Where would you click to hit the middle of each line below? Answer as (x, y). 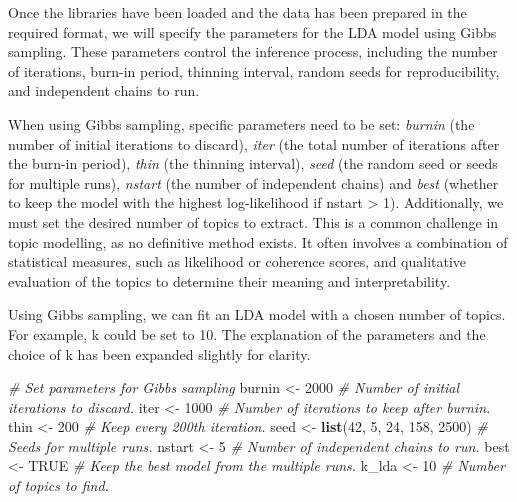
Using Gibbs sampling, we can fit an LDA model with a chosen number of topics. (257, 314)
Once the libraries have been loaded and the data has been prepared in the (237, 12)
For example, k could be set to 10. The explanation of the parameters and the (247, 333)
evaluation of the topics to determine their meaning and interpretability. (229, 280)
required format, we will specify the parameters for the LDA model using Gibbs (252, 31)
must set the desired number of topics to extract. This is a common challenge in (253, 221)
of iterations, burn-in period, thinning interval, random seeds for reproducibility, (254, 70)
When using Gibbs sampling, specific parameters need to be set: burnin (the (241, 123)
